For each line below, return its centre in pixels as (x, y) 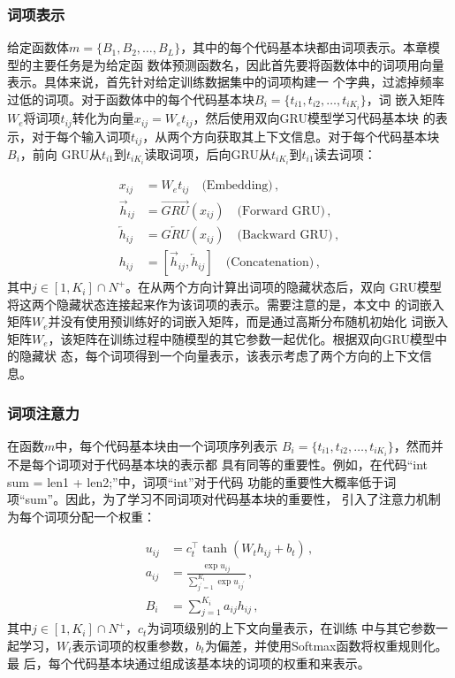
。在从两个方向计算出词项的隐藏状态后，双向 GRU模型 (284, 287)
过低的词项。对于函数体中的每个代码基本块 (131, 99)
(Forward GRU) (281, 211)
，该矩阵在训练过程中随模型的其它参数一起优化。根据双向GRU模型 (241, 338)
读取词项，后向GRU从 (208, 154)
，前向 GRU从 (61, 154)
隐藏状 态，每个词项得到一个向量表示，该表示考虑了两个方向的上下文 (219, 356)
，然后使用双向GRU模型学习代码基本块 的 (314, 118)
